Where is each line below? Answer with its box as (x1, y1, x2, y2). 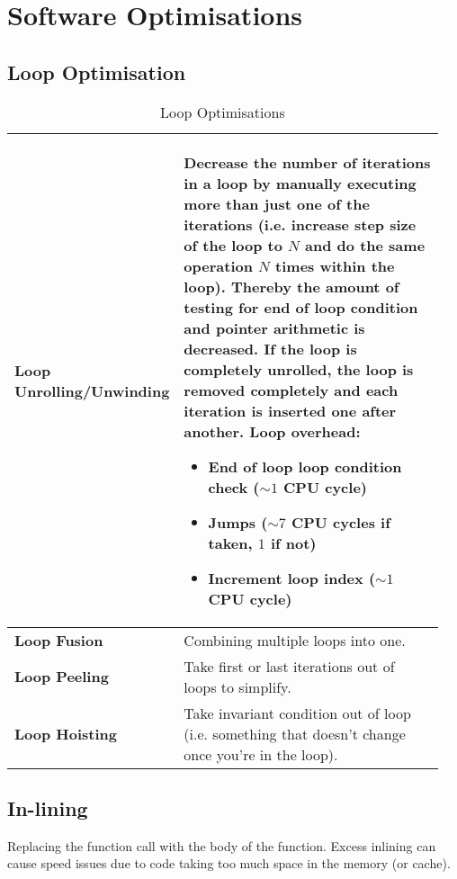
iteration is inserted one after (184, 399, 397, 421)
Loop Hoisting (14, 722, 117, 744)
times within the (275, 255, 395, 276)
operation (184, 255, 253, 276)
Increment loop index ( (208, 567, 376, 588)
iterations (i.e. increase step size (184, 213, 417, 235)
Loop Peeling (14, 666, 109, 687)
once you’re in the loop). (184, 743, 338, 765)
